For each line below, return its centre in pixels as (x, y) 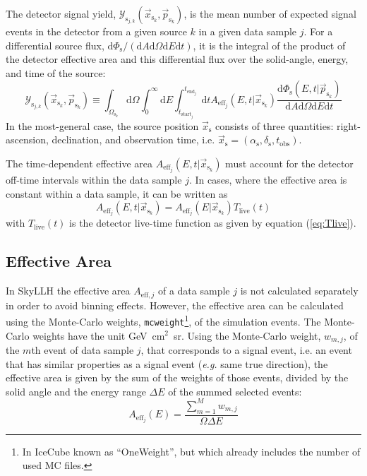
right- (348, 125)
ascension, (27, 139)
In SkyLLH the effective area (68, 291)
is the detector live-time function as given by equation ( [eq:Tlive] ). (213, 223)
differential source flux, (55, 45)
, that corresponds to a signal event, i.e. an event (246, 350)
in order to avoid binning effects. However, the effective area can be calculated (175, 305)
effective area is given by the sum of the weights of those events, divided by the (177, 377)
